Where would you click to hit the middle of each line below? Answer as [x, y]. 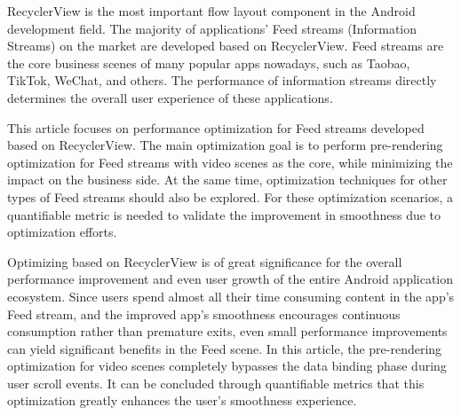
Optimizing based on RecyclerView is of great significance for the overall [205, 261]
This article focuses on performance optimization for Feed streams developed [216, 127]
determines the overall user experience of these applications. [170, 97]
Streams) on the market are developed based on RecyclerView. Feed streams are [226, 46]
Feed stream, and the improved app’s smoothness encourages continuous [204, 313]
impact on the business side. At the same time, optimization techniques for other [227, 180]
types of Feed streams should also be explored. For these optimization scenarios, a [230, 196]
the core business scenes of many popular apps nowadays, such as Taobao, [209, 63]
